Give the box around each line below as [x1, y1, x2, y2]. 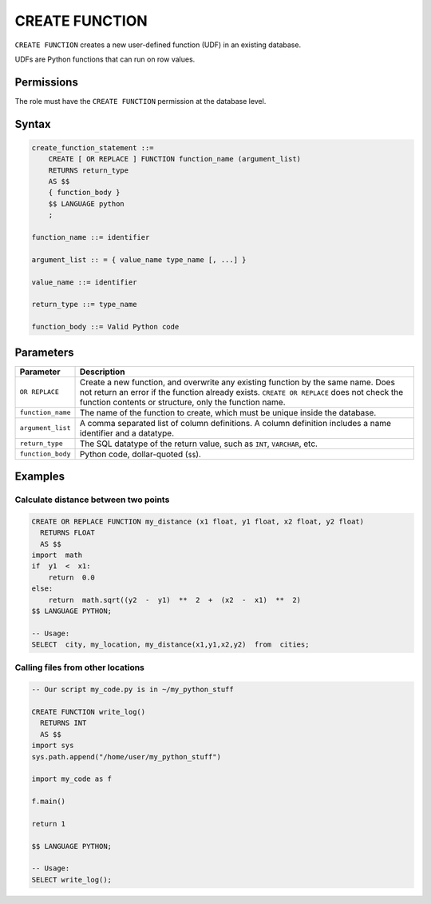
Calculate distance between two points [14, 494, 170, 505]
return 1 [31, 819, 66, 828]
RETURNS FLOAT [40, 528, 96, 537]
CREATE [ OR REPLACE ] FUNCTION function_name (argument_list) [48, 154, 302, 164]
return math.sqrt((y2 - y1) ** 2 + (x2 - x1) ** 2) [48, 595, 302, 604]
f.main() [31, 797, 66, 806]
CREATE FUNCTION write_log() [31, 707, 146, 716]
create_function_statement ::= [31, 143, 155, 152]
